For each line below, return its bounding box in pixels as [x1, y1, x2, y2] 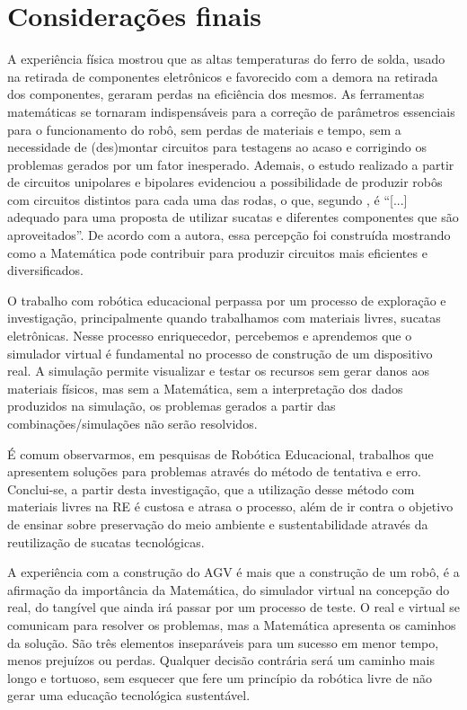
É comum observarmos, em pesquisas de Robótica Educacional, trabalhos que [7, 444, 434, 463]
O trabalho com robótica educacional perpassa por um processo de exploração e [7, 290, 446, 309]
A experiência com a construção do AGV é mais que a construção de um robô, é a [7, 563, 460, 581]
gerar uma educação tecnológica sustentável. [7, 686, 251, 705]
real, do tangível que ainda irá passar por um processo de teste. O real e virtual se [7, 598, 460, 617]
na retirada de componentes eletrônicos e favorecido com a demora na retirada [7, 67, 438, 85]
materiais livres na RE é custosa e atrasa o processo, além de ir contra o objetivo [7, 497, 454, 516]
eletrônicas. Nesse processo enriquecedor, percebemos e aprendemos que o [7, 326, 412, 345]
